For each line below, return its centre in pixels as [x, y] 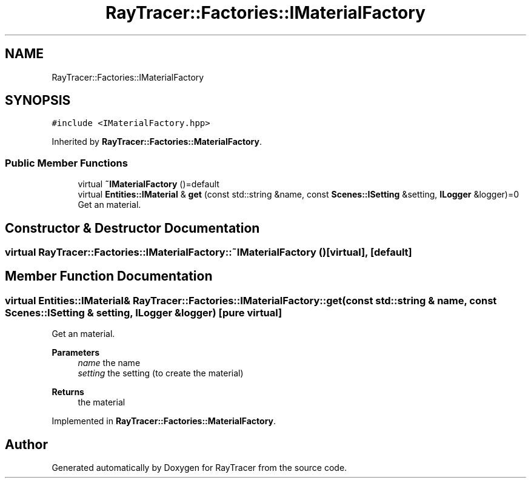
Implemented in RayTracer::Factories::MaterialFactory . [164, 421]
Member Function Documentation [109, 276]
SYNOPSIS [38, 101]
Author [26, 444]
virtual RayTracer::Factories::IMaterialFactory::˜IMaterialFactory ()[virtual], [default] [209, 252]
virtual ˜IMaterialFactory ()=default [149, 184]
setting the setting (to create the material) [161, 373]
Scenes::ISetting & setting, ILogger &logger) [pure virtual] [144, 312]
